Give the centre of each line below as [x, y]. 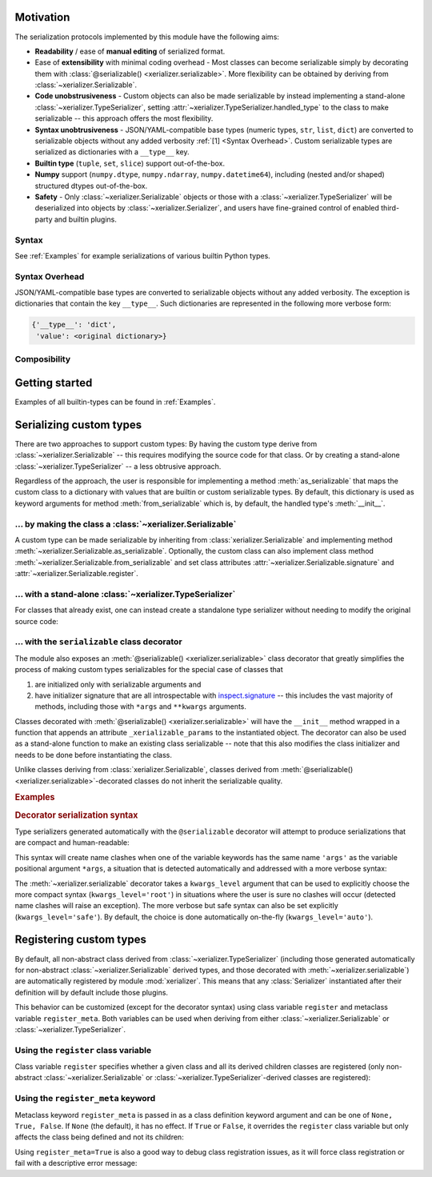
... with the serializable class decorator [99, 642]
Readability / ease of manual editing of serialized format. [130, 51]
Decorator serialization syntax [76, 815]
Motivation [42, 17]
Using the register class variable [83, 1050]
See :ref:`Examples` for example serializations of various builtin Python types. [143, 255]
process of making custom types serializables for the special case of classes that [149, 670]
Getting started [54, 383]
